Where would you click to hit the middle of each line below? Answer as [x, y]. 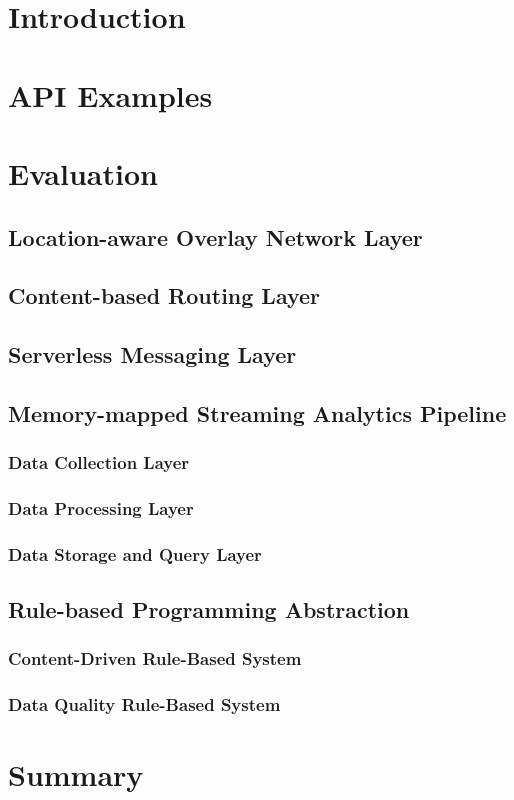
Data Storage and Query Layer [135, 553]
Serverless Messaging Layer [152, 354]
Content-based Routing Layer [164, 295]
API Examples [110, 94]
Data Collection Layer [99, 462]
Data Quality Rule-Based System [144, 704]
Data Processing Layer [101, 508]
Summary [76, 774]
